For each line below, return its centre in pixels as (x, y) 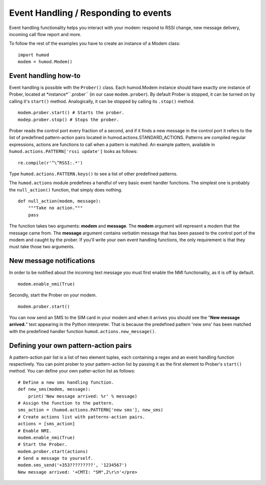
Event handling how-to (45, 76)
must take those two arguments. (42, 247)
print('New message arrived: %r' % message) (83, 396)
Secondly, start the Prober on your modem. (53, 295)
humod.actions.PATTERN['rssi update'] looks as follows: (73, 151)
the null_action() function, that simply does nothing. (66, 189)
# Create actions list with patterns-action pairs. (82, 417)
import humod (33, 55)
